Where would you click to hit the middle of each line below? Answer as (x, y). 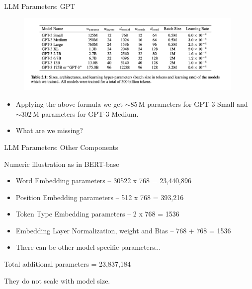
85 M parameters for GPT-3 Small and (189, 104)
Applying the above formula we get (69, 104)
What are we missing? (49, 130)
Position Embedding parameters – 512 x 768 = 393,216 (100, 197)
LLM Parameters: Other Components (61, 147)
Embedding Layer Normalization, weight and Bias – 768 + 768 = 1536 (123, 230)
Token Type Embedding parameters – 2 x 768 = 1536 (97, 214)
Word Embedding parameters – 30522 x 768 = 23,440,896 (103, 181)
